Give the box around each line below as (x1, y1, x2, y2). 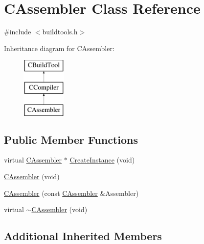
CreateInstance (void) (69, 155, 135, 165)
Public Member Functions (4, 132, 138, 147)
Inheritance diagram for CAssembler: (4, 43, 114, 53)
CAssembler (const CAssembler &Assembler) (4, 188, 139, 198)
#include (4, 27, 31, 37)
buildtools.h (42, 27, 78, 37)
